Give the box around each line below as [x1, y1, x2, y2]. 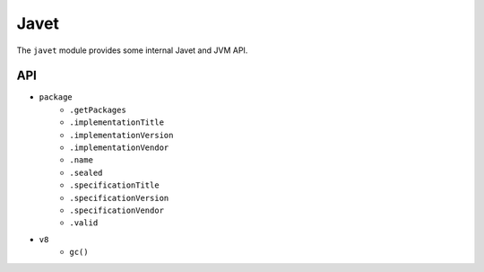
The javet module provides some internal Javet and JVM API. [16, 45, 248, 56]
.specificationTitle [69, 180, 160, 190]
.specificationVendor [69, 205, 165, 215]
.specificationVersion [69, 193, 169, 203]
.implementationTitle [69, 118, 165, 127]
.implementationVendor [69, 143, 169, 153]
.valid [69, 218, 99, 228]
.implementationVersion [69, 130, 174, 140]
